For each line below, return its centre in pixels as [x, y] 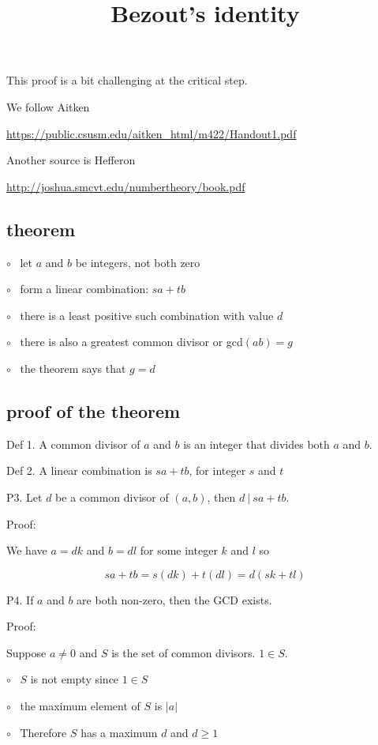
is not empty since [75, 679]
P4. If [20, 599]
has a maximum [119, 732]
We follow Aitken [48, 106]
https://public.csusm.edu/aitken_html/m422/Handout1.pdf [152, 133]
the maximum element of [80, 706]
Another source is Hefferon [71, 160]
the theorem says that [73, 368]
